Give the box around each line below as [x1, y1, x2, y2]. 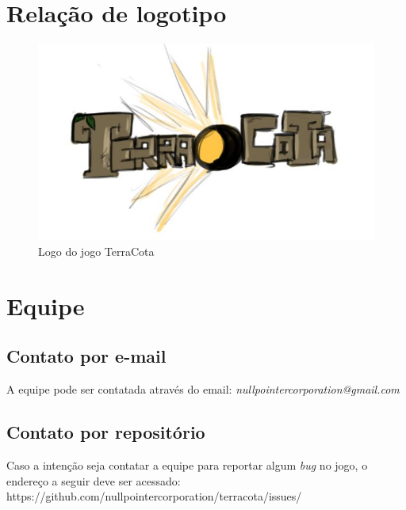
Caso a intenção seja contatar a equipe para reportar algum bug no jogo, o [6, 456, 368, 473]
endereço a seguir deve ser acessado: [6, 472, 181, 489]
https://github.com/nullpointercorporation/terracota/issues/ [6, 488, 302, 504]
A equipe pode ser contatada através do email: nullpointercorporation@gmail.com [6, 381, 400, 398]
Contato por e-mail [6, 344, 167, 368]
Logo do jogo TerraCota [38, 242, 155, 259]
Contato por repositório [6, 420, 205, 444]
